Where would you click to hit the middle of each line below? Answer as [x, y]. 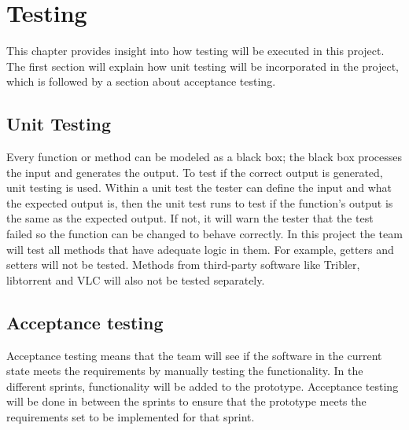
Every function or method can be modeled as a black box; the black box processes [204, 157]
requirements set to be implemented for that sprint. [131, 417]
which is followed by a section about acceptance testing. [141, 81]
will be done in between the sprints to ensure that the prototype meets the [186, 401]
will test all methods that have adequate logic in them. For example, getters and [200, 249]
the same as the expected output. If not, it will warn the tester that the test [190, 218]
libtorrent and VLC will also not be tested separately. [136, 279]
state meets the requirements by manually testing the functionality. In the [185, 371]
